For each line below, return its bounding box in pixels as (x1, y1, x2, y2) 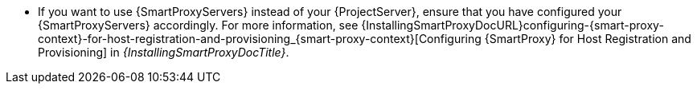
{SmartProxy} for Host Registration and (484, 32, 691, 45)
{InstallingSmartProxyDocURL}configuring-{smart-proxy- (361, 18, 664, 32)
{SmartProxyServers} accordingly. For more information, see (38, 18, 359, 32)
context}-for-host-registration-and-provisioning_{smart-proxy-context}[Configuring (38, 32, 482, 45)
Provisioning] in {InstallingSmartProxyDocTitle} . (38, 45, 289, 59)
